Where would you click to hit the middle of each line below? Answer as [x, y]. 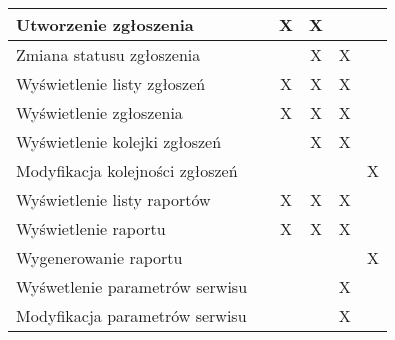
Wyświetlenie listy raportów [113, 199]
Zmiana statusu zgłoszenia [108, 54]
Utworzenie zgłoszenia [105, 24]
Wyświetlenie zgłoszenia [99, 112]
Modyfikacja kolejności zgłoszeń [127, 170]
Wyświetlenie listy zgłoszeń [111, 83]
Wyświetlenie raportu [91, 228]
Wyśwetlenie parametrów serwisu [132, 286]
